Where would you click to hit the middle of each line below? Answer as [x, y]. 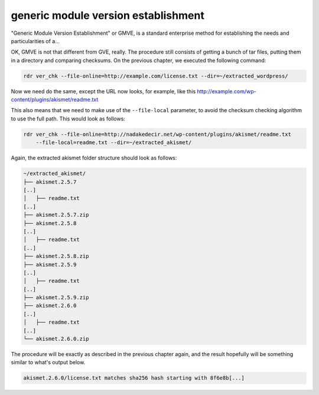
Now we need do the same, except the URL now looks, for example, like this [103, 91]
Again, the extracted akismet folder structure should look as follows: [94, 158]
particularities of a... [35, 41]
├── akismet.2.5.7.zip [56, 215]
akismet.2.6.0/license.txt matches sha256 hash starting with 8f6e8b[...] [134, 378]
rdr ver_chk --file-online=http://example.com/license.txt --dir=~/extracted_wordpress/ [156, 76]
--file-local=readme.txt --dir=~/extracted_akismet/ [114, 143]
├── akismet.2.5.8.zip [56, 256]
